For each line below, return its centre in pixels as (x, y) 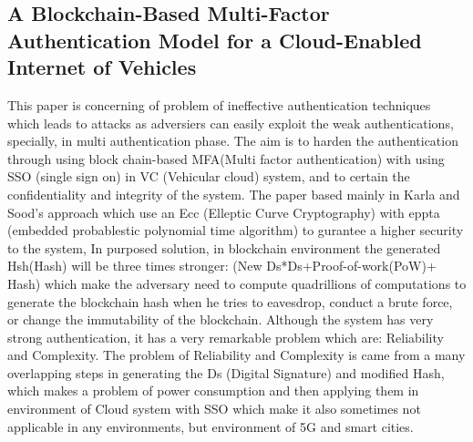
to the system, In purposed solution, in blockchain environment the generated (224, 247)
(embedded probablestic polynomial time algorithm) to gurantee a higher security (236, 230)
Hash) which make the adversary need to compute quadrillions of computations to (237, 283)
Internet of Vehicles (102, 67)
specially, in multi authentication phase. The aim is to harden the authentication (233, 141)
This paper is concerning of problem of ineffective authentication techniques (219, 104)
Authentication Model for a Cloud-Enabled (215, 40)
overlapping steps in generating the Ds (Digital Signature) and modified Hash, (226, 372)
